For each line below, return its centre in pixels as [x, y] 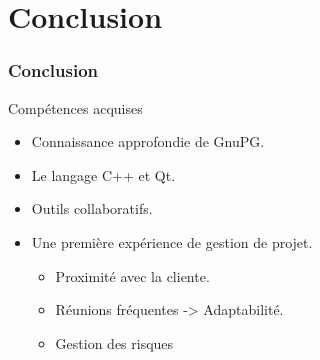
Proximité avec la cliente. [132, 275]
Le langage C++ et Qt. [103, 174]
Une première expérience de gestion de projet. [172, 241]
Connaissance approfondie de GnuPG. [148, 141]
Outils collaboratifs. [92, 208]
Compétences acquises [75, 107]
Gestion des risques [114, 342]
